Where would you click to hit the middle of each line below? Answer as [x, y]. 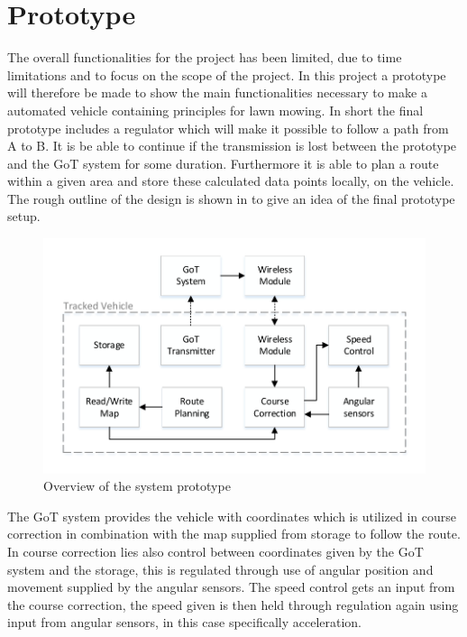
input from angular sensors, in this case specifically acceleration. [185, 622]
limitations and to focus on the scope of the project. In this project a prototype [227, 74]
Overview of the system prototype [137, 486]
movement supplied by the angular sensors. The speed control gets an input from [231, 587]
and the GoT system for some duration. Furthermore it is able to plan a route [223, 163]
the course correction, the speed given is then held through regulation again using [233, 604]
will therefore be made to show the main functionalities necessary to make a [217, 92]
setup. [24, 216]
